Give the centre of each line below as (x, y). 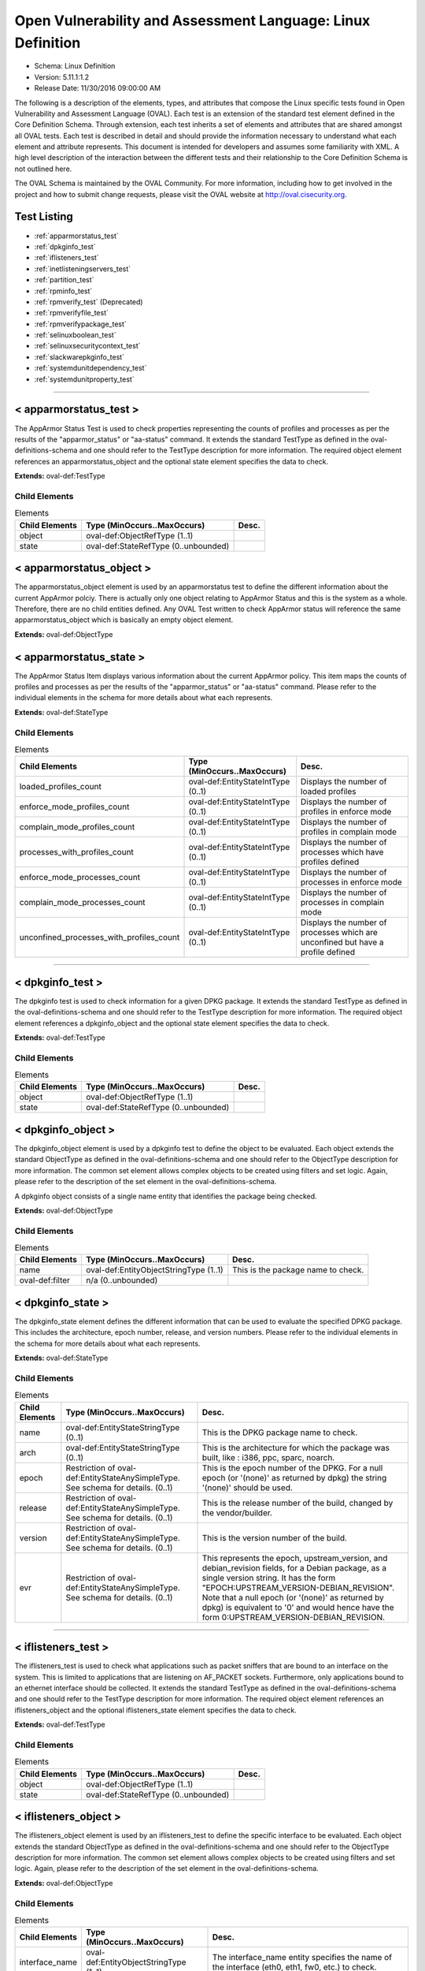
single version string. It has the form (269, 1578)
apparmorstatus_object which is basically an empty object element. (124, 620)
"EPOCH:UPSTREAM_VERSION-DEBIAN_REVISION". (298, 1587)
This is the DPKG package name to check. (280, 1433)
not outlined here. (43, 169)
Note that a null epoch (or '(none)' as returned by (293, 1597)
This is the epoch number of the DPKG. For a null (292, 1468)
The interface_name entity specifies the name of (302, 1958)
